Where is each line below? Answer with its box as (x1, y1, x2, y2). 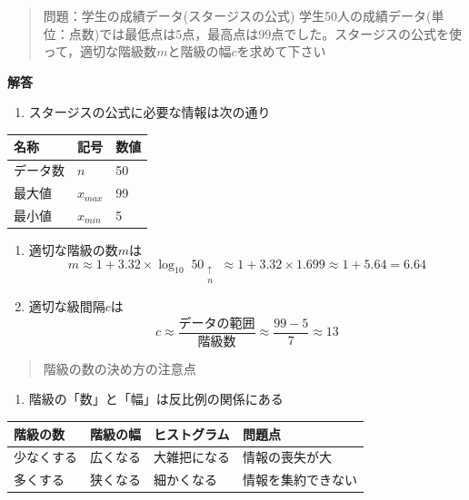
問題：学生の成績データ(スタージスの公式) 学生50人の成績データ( (43, 6, 432, 25)
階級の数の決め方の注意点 (43, 358, 196, 377)
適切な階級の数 (28, 240, 118, 260)
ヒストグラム (154, 424, 230, 443)
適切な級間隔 (28, 297, 105, 316)
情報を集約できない (243, 470, 357, 489)
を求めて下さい (236, 42, 326, 61)
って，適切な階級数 (43, 42, 157, 61)
